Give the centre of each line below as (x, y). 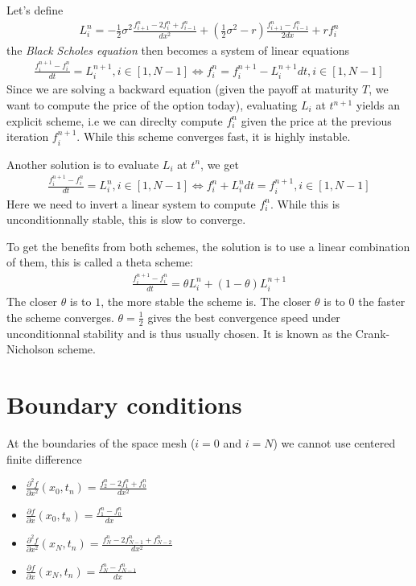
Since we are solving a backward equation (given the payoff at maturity (183, 89)
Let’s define (35, 10)
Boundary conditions (124, 404)
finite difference (44, 458)
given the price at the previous (316, 120)
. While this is (305, 203)
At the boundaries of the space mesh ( (101, 442)
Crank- (373, 333)
